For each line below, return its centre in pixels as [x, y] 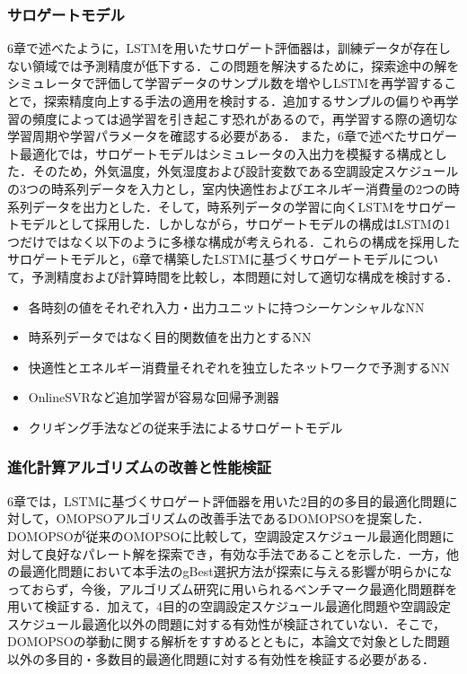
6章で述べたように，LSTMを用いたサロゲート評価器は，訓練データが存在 [223, 48]
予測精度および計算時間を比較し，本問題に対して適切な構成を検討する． [245, 276]
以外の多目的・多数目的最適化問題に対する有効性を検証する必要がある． [221, 659]
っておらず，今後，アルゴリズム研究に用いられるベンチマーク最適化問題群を [233, 588]
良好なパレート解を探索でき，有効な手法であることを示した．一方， [246, 553]
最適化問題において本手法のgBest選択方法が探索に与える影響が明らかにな [236, 571]
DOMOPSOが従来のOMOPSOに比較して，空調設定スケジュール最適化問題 [225, 535]
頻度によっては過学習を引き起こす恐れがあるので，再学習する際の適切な [245, 118]
